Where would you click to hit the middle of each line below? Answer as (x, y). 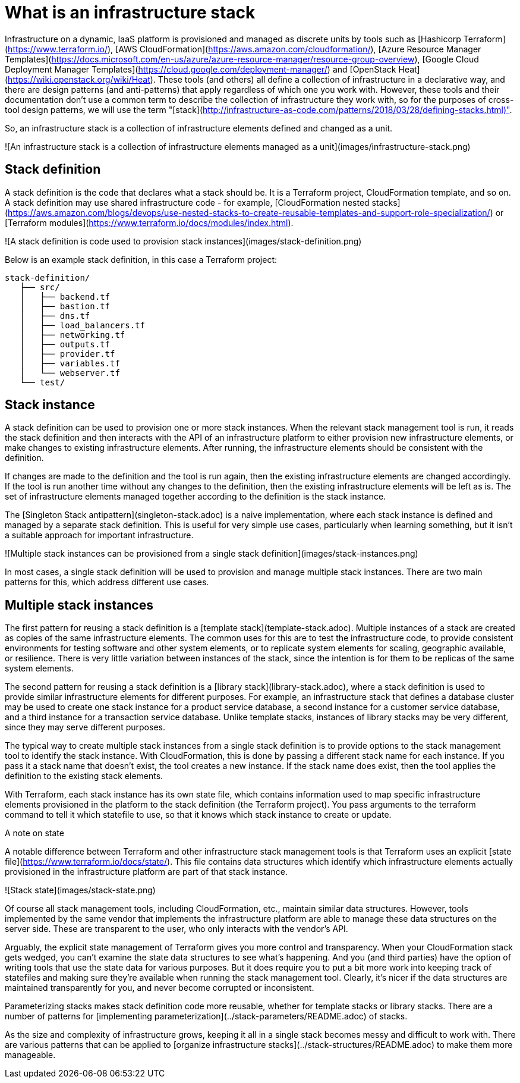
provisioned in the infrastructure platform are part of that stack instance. (146, 872)
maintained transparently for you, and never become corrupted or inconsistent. (160, 988)
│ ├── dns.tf (55, 316)
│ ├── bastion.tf (65, 306)
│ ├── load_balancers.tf (83, 325)
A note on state (34, 833)
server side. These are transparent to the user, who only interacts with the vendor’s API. (177, 929)
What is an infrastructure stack (130, 12)
